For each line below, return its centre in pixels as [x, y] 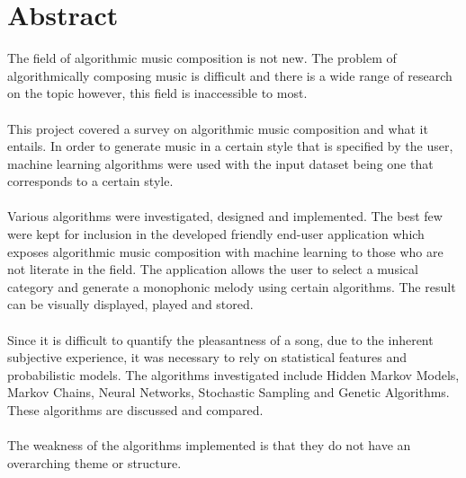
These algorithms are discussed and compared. [135, 410]
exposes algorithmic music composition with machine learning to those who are [225, 251]
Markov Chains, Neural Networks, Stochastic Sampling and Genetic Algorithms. [229, 392]
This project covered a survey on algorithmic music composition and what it [218, 128]
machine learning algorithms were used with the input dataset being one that [220, 163]
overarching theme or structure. [94, 462]
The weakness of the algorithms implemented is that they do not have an [209, 445]
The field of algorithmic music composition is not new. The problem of [202, 58]
